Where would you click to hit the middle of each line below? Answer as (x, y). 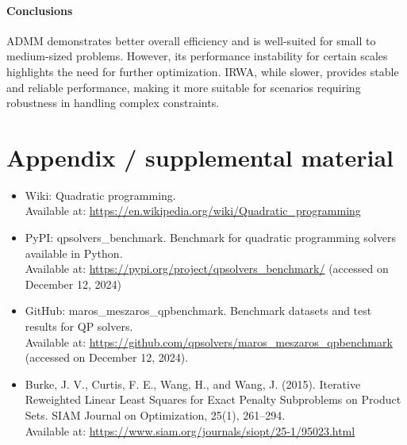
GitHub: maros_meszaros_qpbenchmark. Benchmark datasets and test (198, 311)
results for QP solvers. (79, 326)
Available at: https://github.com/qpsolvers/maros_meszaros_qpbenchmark (209, 341)
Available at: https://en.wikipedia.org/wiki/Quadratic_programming (193, 211)
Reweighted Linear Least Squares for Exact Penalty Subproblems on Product (213, 399)
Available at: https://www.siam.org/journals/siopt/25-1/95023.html (190, 430)
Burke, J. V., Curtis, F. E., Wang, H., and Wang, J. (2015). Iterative (193, 384)
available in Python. (74, 253)
